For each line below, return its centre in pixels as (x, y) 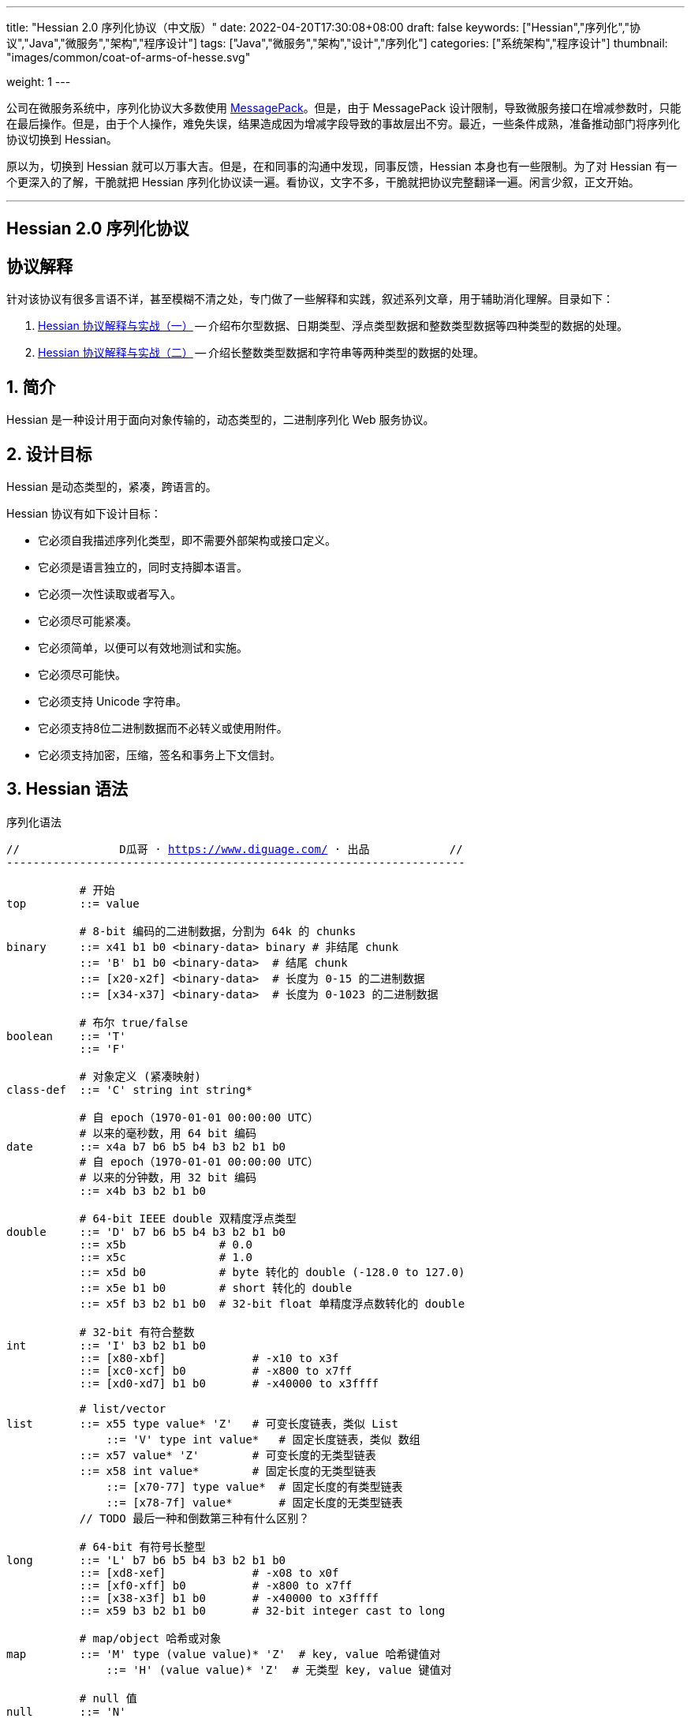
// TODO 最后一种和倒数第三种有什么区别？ (194, 1518)
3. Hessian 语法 (67, 789)
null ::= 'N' (66, 1711)
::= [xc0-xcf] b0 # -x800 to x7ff (216, 1370)
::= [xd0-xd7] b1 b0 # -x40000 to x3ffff (229, 1383)
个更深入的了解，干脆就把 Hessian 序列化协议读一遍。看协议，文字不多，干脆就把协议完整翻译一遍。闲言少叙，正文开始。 (323, 182)
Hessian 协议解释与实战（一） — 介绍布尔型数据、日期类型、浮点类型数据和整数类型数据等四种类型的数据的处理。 (333, 326)
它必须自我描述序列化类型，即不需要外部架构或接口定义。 (187, 540)
